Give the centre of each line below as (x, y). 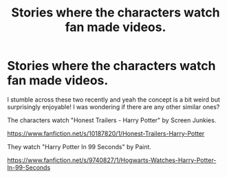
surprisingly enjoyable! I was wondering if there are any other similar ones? (113, 107)
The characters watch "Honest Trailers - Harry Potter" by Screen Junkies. (112, 120)
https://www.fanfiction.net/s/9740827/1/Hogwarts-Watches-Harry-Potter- (112, 160)
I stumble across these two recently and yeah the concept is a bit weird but (113, 99)
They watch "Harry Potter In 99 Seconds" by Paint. (79, 146)
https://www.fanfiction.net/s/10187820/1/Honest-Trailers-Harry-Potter (106, 133)
